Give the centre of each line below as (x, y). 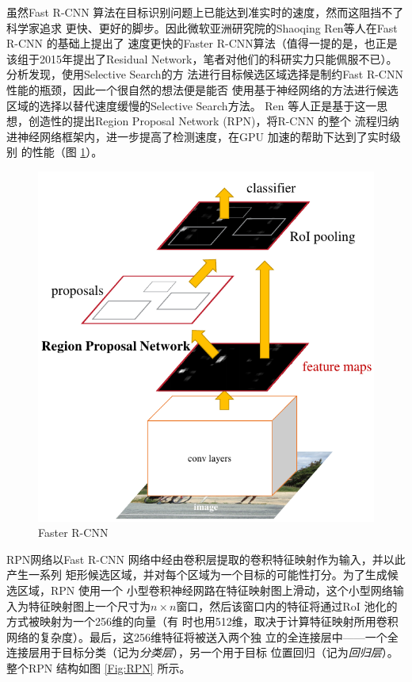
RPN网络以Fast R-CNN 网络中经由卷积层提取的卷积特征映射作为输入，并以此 (206, 559)
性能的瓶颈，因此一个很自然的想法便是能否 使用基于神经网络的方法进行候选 (202, 89)
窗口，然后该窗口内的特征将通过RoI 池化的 (287, 605)
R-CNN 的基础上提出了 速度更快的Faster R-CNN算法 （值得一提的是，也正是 (202, 43)
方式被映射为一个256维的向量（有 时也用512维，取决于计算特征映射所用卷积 (202, 621)
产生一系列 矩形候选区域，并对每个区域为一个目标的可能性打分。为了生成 (197, 575)
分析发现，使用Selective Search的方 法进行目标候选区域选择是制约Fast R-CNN (205, 74)
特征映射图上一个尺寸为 (89, 605)
